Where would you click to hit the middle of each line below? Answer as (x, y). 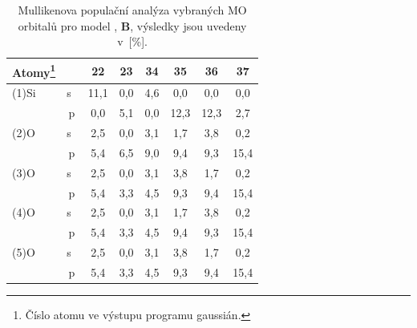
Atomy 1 (34, 71)
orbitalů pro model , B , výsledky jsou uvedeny (132, 25)
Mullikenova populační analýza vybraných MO (132, 10)
